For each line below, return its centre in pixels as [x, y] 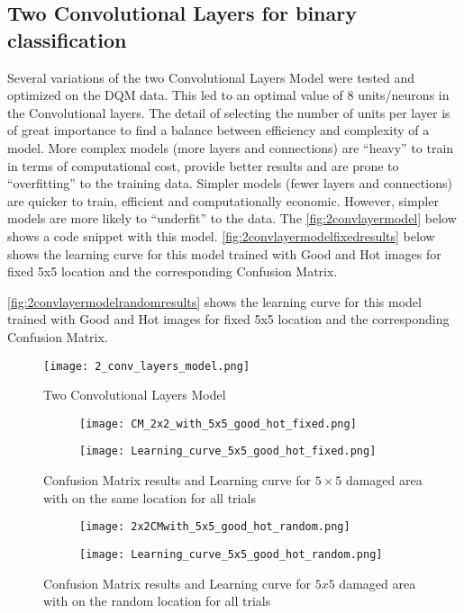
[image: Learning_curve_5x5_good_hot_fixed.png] [228, 451]
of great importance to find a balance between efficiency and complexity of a [218, 130]
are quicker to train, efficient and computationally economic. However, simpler [223, 200]
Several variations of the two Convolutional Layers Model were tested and [211, 77]
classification [67, 39]
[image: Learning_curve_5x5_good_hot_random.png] [231, 554]
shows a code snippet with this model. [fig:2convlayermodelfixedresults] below [221, 235]
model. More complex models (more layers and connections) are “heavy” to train [231, 147]
